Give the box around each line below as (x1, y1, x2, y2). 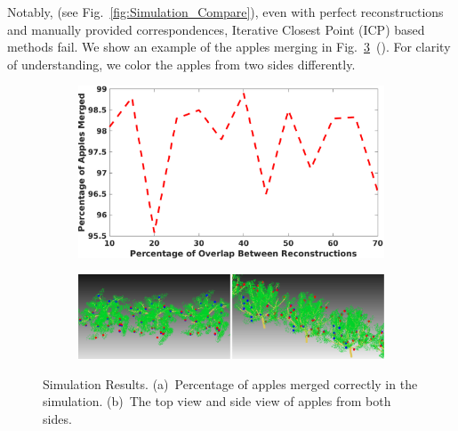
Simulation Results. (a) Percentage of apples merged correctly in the (43, 374, 418, 393)
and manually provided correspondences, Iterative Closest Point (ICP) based (7, 20, 425, 38)
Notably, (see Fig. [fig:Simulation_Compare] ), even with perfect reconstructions (7, 3, 444, 20)
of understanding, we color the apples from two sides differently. (7, 54, 356, 73)
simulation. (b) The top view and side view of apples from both (43, 392, 391, 411)
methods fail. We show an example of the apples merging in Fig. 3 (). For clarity (7, 37, 451, 56)
